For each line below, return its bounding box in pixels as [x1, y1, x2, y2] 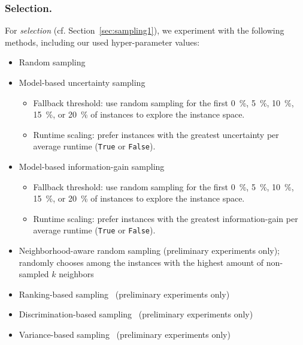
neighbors [59, 268, 94, 280]
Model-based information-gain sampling [19, 160, 165, 173]
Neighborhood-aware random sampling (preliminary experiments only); [19, 244, 280, 257]
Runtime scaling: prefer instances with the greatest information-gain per [33, 212, 298, 224]
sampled [19, 268, 49, 280]
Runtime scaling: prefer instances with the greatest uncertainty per [33, 128, 279, 140]
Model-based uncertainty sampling [19, 76, 146, 88]
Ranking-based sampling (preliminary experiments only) [19, 287, 230, 300]
